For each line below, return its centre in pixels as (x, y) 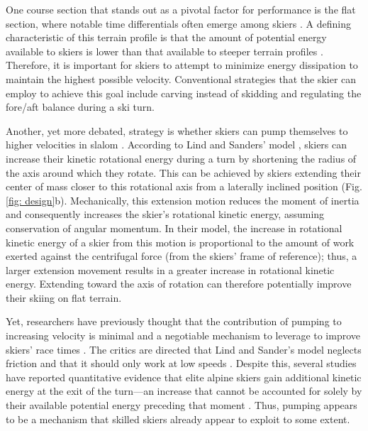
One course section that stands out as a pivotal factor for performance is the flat (181, 9)
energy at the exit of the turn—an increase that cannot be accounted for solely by (184, 391)
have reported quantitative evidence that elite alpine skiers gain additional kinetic (184, 377)
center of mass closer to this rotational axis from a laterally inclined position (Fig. (184, 186)
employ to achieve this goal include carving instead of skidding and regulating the (184, 93)
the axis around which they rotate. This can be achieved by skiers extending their (183, 172)
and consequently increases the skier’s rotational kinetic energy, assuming (165, 214)
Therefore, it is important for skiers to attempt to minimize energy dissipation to (182, 65)
